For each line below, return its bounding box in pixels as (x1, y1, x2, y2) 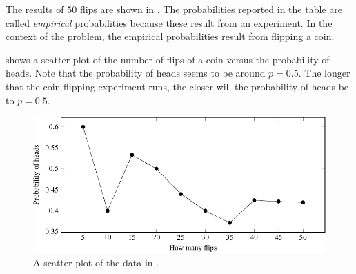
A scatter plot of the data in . (33, 255, 159, 269)
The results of (6, 2, 64, 16)
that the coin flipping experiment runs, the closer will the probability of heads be (6, 79, 349, 93)
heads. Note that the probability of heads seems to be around (6, 66, 266, 80)
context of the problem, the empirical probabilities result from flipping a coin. (6, 29, 335, 43)
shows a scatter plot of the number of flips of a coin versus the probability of (6, 52, 330, 66)
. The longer (298, 66, 350, 80)
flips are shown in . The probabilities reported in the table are (79, 2, 342, 16)
